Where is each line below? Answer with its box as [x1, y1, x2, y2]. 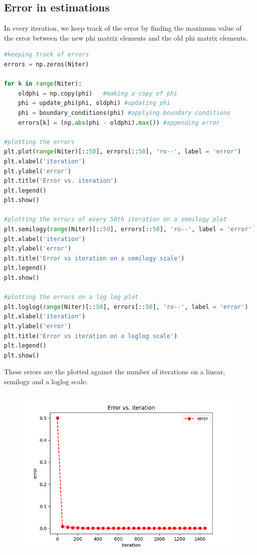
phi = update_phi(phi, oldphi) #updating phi [18, 100, 171, 107]
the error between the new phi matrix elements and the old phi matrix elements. [4, 32, 248, 43]
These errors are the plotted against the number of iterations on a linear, [4, 366, 225, 377]
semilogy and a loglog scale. [4, 376, 88, 386]
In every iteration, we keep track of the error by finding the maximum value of [4, 23, 242, 33]
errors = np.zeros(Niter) [4, 60, 89, 68]
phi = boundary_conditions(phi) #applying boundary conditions [18, 109, 231, 116]
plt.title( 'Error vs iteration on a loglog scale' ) [4, 332, 177, 340]
